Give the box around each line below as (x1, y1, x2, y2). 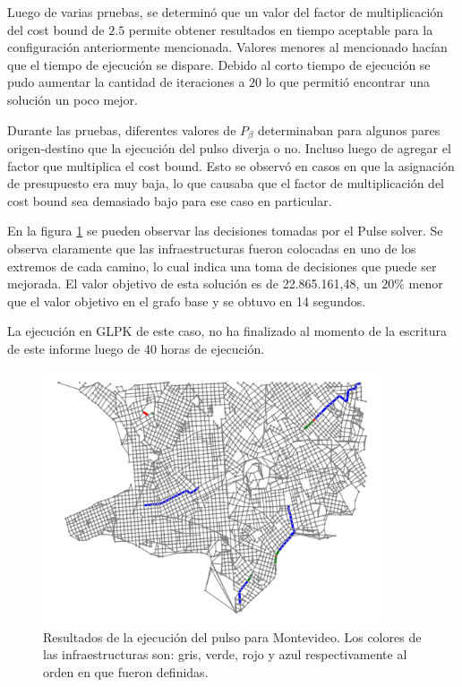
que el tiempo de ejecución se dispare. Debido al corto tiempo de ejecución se (7, 55, 431, 73)
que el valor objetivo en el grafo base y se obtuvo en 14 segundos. (7, 291, 366, 310)
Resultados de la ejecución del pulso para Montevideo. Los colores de (43, 627, 422, 646)
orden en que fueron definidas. (43, 662, 209, 681)
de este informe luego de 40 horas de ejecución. (7, 339, 265, 357)
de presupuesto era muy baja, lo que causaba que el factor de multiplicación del (7, 174, 445, 193)
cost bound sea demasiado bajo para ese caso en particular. (7, 191, 332, 210)
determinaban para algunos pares (258, 120, 441, 139)
